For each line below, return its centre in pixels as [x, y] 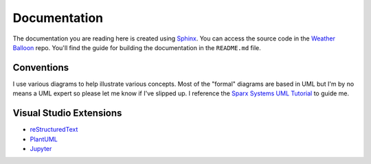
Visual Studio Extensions [67, 113]
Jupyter [41, 148]
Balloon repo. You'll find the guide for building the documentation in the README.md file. [137, 47]
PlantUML [44, 139]
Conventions [41, 68]
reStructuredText [54, 130]
